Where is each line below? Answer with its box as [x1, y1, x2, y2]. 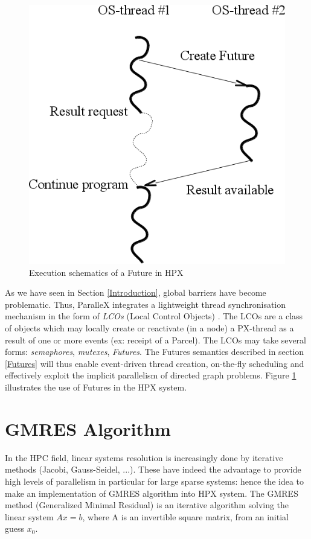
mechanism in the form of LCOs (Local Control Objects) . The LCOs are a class [5, 310, 303, 322]
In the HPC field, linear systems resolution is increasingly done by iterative [5, 451, 283, 464]
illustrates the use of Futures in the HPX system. [5, 381, 187, 393]
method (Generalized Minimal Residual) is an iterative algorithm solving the [5, 499, 289, 511]
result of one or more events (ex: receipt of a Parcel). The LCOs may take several [5, 333, 306, 346]
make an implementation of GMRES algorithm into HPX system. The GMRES [5, 486, 298, 499]
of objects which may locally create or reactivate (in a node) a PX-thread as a [5, 322, 294, 334]
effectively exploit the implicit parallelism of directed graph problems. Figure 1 [5, 369, 297, 381]
